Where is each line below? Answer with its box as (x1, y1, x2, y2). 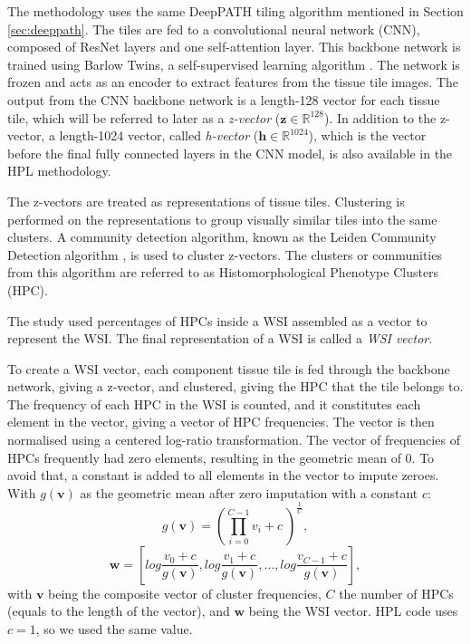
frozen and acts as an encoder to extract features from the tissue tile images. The (7, 72, 458, 91)
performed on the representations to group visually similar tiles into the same (7, 209, 437, 228)
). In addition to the (323, 108, 437, 127)
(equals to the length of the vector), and (7, 601, 230, 620)
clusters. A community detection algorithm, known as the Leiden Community (7, 227, 437, 246)
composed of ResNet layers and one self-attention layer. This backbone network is (7, 37, 461, 56)
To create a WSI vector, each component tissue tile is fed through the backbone (7, 359, 450, 378)
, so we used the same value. (35, 619, 193, 638)
